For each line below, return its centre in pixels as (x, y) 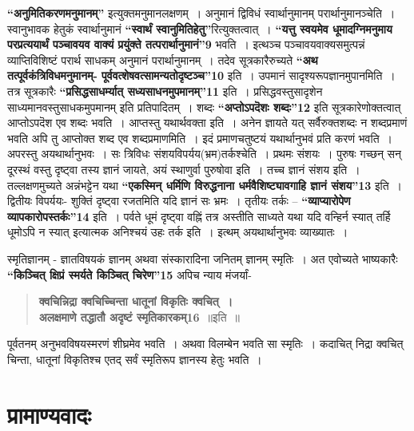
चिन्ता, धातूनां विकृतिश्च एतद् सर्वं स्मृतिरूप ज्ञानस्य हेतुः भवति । (135, 359)
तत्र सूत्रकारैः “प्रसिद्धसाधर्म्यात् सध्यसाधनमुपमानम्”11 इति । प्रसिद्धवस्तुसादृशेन (165, 91)
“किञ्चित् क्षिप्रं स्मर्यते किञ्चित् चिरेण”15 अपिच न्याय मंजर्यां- (129, 274)
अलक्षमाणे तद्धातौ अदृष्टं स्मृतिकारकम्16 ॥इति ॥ (139, 316)
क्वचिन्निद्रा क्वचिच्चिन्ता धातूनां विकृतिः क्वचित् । (136, 301)
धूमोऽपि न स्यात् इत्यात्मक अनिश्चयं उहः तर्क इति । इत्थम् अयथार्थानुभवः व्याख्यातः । (178, 232)
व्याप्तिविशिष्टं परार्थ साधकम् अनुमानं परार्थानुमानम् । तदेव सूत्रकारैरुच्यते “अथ (163, 59)
